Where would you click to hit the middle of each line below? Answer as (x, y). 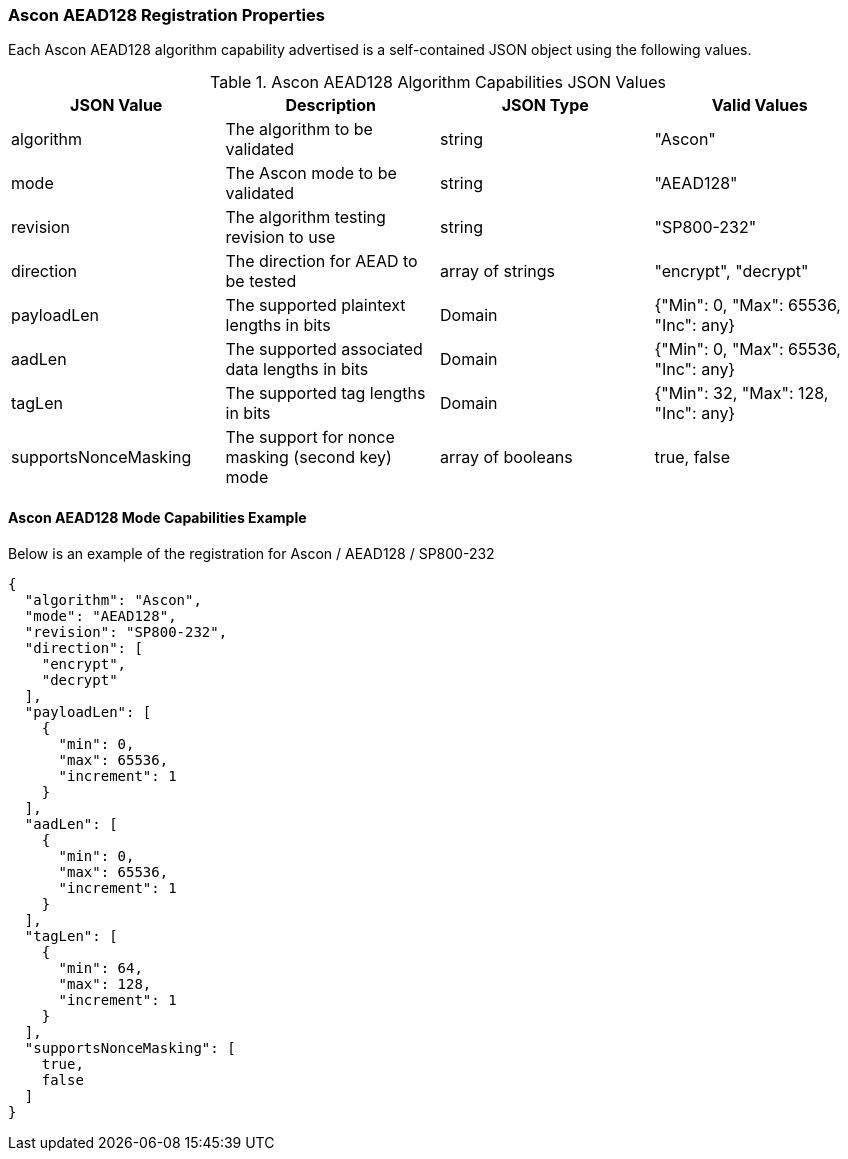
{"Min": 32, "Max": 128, (741, 393)
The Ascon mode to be (311, 173)
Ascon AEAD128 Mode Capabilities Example (157, 517)
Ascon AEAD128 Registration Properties (166, 15)
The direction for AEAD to (321, 261)
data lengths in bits (297, 369)
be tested (261, 281)
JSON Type (545, 105)
